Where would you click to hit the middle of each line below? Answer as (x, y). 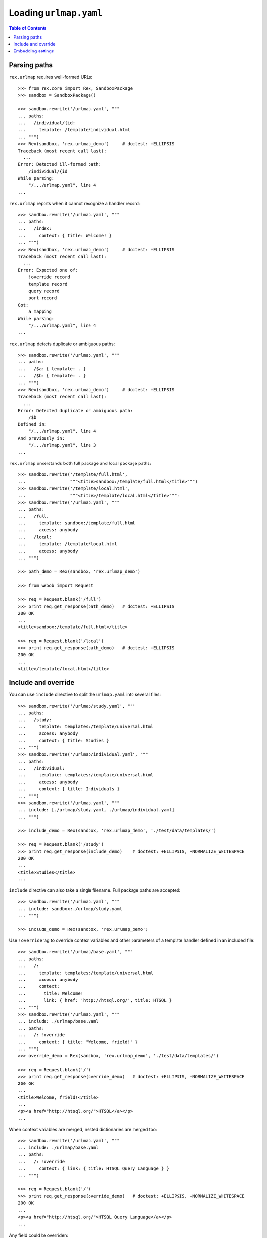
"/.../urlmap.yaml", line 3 (62, 445)
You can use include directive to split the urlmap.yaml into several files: (85, 695)
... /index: (35, 229)
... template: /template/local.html (67, 544)
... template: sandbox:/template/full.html (77, 523)
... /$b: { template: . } (52, 376)
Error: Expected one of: (48, 270)
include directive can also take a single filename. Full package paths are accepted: (95, 890)
